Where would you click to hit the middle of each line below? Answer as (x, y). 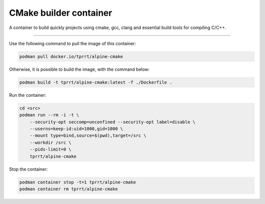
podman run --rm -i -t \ (49, 115)
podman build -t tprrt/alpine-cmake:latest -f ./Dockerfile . (96, 82)
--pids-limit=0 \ (51, 149)
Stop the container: (28, 169)
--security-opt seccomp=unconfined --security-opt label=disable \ (113, 122)
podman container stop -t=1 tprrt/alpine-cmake (78, 182)
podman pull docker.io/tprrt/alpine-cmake (71, 56)
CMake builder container (61, 13)
